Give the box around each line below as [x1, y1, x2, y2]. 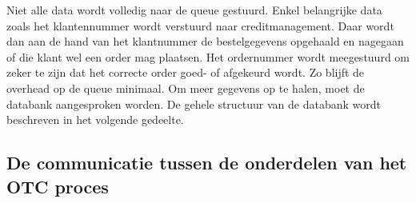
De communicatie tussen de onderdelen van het [6, 150, 407, 175]
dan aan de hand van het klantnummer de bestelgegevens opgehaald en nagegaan [6, 33, 404, 50]
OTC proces [6, 173, 109, 198]
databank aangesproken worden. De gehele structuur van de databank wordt [6, 95, 382, 112]
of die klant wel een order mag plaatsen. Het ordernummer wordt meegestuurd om [6, 48, 410, 65]
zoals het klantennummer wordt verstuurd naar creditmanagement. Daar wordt [6, 17, 394, 34]
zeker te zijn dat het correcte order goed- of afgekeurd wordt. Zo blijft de [6, 64, 365, 81]
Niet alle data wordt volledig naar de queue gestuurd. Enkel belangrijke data [6, 2, 382, 18]
